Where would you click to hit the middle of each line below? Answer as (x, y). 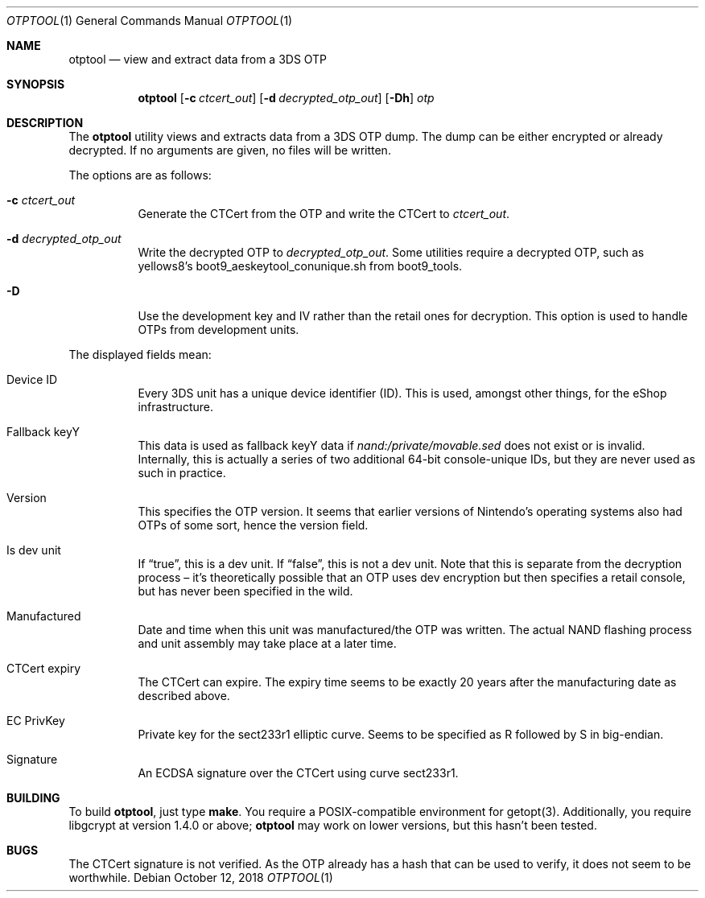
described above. (184, 696)
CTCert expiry (44, 668)
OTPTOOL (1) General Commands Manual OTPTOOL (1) (150, 21)
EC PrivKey (36, 721)
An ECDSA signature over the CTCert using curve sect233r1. (298, 773)
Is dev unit (34, 550)
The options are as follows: (140, 175)
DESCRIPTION (45, 123)
